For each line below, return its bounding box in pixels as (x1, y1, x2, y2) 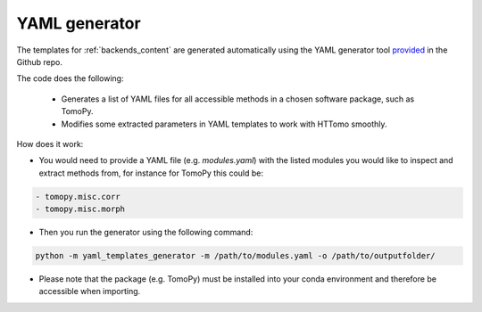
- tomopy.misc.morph (35, 204, 125, 214)
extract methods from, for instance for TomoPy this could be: (38, 168, 263, 178)
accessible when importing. (38, 286, 141, 297)
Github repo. (16, 56, 62, 67)
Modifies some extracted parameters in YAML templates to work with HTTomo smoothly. (61, 119, 387, 129)
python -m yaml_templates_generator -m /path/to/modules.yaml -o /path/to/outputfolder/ (35, 250, 436, 261)
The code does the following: (16, 73, 124, 84)
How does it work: (16, 138, 84, 149)
